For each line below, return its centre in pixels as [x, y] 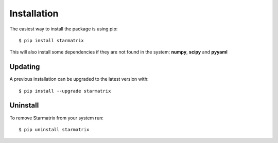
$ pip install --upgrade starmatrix [65, 91]
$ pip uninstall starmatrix [54, 129]
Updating [25, 67]
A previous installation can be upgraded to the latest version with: [79, 79]
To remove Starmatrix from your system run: [57, 118]
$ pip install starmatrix [51, 40]
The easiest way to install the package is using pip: [64, 29]
